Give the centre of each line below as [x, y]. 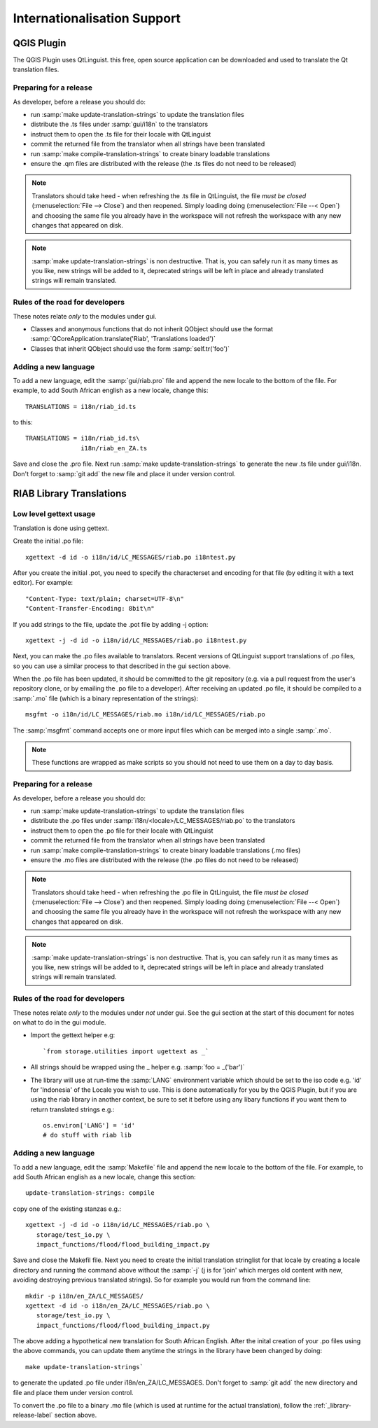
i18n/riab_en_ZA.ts [114, 448]
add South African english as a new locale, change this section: [104, 1177]
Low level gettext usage [54, 514]
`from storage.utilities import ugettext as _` [126, 1051]
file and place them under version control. [73, 1392]
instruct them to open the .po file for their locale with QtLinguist [122, 831]
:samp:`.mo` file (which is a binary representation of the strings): [106, 698]
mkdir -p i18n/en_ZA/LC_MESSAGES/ [84, 1296]
